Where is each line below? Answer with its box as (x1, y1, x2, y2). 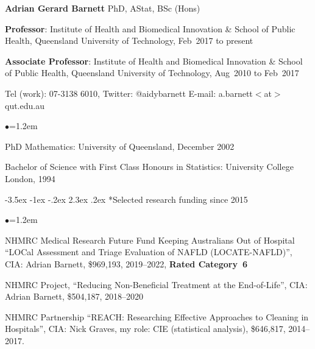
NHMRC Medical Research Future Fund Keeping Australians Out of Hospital (5, 233, 295, 246)
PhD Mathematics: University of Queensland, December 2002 (5, 139, 235, 152)
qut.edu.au (5, 99, 44, 111)
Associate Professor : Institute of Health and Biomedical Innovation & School (5, 54, 303, 67)
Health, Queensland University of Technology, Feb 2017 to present (5, 34, 253, 47)
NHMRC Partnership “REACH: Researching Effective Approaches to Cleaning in (5, 310, 309, 323)
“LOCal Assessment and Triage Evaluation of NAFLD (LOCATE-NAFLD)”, (5, 245, 292, 258)
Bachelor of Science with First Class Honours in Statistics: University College (5, 160, 294, 173)
